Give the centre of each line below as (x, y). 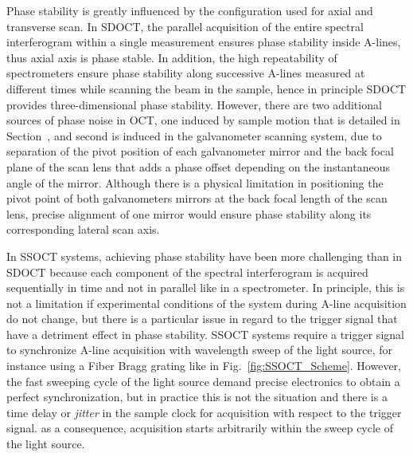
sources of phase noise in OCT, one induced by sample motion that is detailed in (203, 120)
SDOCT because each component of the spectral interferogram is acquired (187, 272)
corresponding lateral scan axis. (83, 229)
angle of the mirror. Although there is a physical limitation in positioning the (195, 182)
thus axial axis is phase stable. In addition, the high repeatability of (172, 57)
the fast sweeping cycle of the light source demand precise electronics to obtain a (203, 381)
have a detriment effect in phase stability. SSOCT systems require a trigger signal (205, 334)
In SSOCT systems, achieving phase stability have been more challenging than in (205, 256)
